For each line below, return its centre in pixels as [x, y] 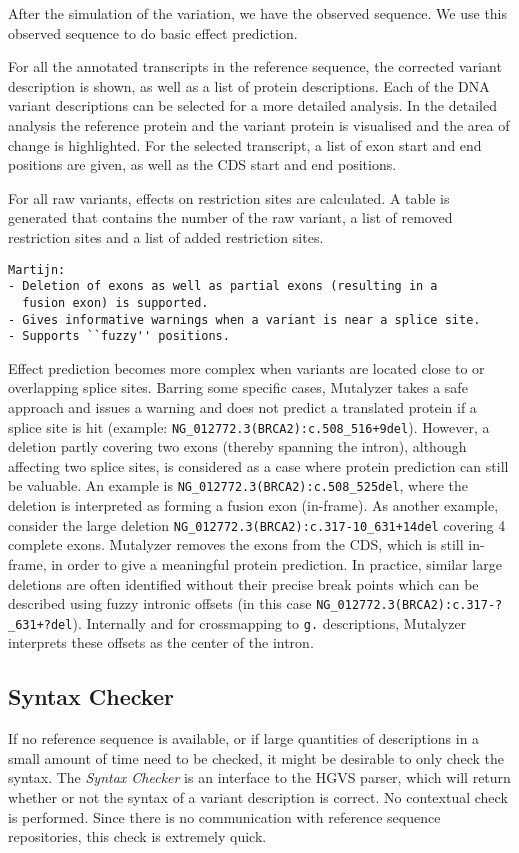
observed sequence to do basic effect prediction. [153, 32]
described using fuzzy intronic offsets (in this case [160, 603]
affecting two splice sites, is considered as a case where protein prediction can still [258, 465]
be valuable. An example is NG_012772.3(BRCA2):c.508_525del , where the [238, 485]
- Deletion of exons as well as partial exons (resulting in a [223, 286]
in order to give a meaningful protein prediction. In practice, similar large [276, 563]
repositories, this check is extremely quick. [137, 836]
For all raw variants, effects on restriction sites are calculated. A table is [229, 197]
